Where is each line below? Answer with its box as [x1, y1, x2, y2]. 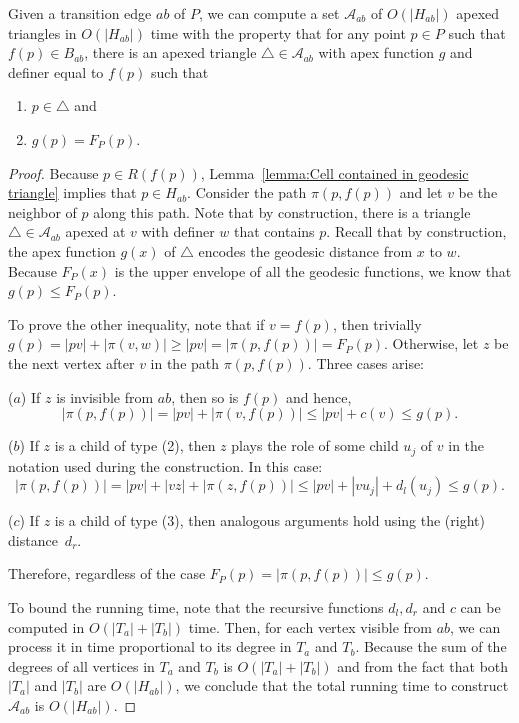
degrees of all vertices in [8, 655, 155, 676]
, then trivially [332, 313, 422, 334]
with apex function [318, 42, 435, 63]
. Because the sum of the [355, 636, 507, 657]
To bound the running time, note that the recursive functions [8, 596, 384, 617]
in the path [150, 352, 220, 373]
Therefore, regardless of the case [8, 563, 206, 584]
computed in [8, 616, 85, 637]
